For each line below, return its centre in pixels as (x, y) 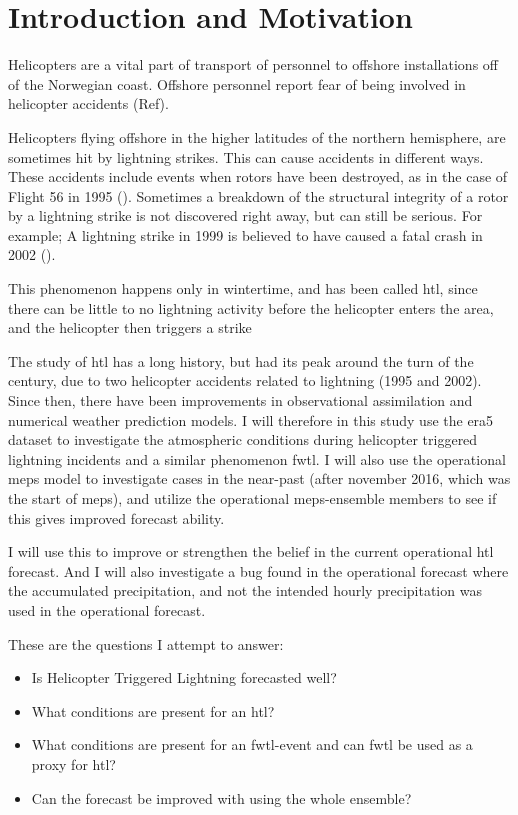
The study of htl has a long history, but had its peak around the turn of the (241, 360)
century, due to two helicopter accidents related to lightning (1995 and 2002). (245, 380)
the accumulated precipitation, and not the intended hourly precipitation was (245, 590)
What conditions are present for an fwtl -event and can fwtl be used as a (252, 744)
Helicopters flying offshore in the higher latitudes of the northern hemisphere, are (257, 136)
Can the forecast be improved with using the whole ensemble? (221, 797)
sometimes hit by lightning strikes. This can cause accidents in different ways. (246, 156)
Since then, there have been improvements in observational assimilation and (240, 400)
